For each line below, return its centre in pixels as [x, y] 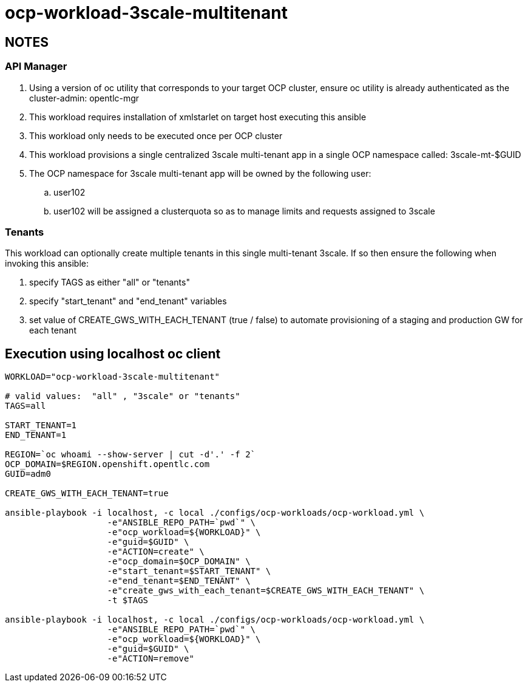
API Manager [36, 67]
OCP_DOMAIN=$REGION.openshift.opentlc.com [107, 464]
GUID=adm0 [28, 474]
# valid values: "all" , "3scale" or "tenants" [123, 396]
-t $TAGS [128, 600]
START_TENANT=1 [41, 426]
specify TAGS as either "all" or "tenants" [110, 282]
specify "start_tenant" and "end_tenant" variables [128, 301]
